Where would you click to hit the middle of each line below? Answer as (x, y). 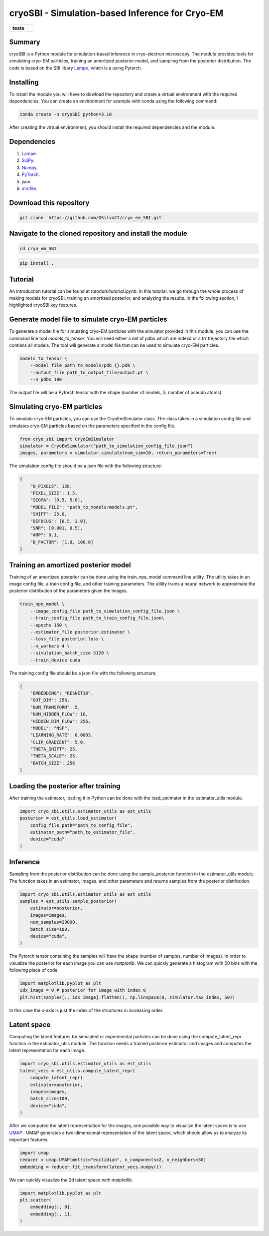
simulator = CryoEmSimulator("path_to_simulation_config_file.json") (106, 446)
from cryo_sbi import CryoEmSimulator (67, 439)
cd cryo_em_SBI (38, 248)
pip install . (37, 263)
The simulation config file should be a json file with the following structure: (86, 466)
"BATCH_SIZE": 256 (53, 763)
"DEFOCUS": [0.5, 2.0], (59, 521)
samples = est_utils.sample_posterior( (68, 901)
